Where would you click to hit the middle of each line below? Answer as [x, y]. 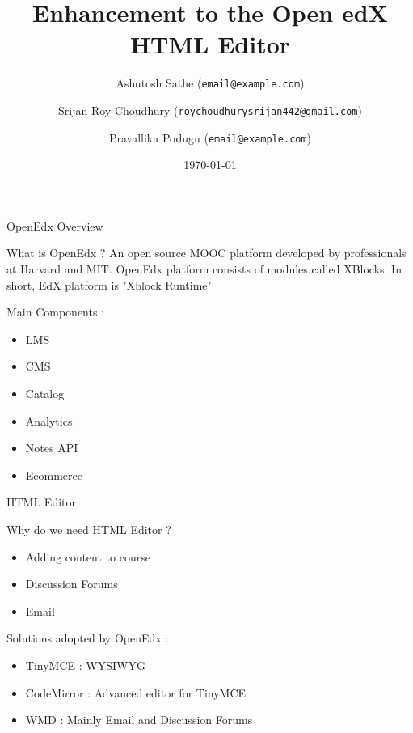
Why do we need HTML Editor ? [89, 529]
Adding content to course [88, 556]
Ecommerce [54, 475]
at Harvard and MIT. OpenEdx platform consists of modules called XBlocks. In [204, 269]
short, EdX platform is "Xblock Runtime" [109, 284]
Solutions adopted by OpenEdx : [88, 638]
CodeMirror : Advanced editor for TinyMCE [136, 692]
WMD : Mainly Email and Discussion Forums [139, 720]
